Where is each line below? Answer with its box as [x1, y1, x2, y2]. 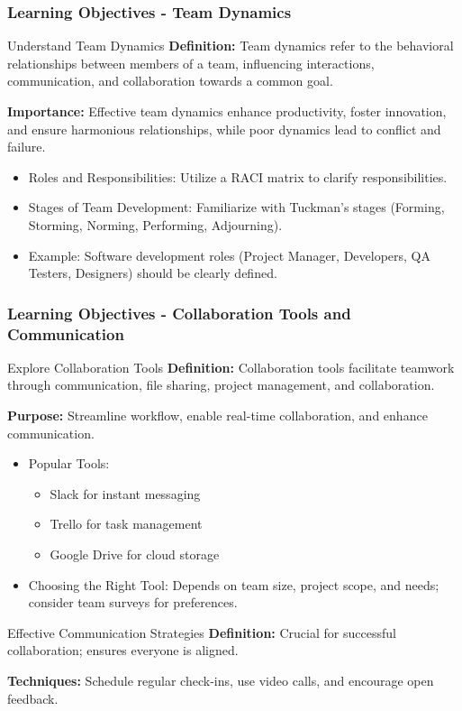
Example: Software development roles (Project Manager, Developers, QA [28, 245, 431, 264]
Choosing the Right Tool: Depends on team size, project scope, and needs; [28, 575, 439, 594]
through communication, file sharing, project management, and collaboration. [7, 375, 435, 394]
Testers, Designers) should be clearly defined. [28, 263, 277, 282]
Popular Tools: [28, 454, 110, 473]
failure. [7, 137, 46, 156]
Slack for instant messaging [50, 484, 201, 503]
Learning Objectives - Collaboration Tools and [7, 301, 351, 324]
